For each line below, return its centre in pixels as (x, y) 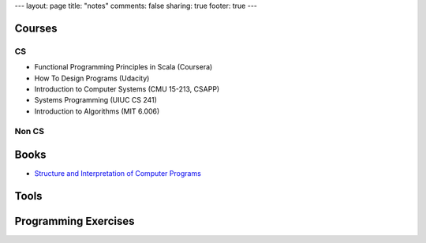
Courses (36, 28)
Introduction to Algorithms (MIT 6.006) (97, 111)
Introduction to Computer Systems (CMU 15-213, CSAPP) (127, 89)
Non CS (30, 132)
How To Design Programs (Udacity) (92, 78)
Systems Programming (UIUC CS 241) (96, 100)
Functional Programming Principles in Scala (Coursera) (123, 67)
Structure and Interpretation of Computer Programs (118, 174)
